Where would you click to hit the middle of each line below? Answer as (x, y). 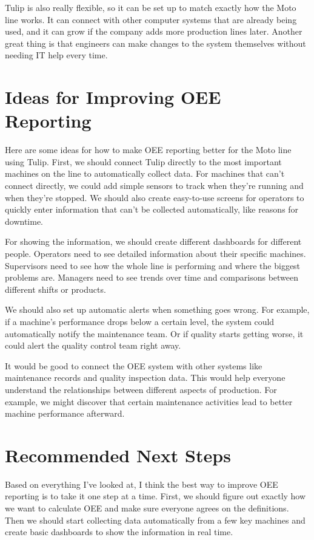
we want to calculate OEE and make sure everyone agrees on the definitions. (147, 508)
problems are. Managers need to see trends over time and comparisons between (152, 277)
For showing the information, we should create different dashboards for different (153, 241)
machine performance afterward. (65, 413)
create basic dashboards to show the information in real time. (119, 532)
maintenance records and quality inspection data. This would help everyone (145, 378)
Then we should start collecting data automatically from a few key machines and (155, 520)
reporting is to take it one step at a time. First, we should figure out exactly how (155, 496)
